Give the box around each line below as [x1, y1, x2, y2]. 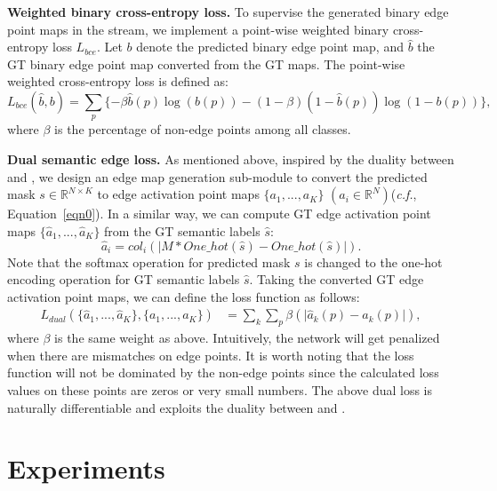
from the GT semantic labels [104, 221, 261, 240]
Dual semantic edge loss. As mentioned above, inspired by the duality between [7, 149, 454, 168]
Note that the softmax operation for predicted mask [7, 252, 291, 271]
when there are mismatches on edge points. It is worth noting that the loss [7, 345, 414, 364]
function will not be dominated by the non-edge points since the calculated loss [7, 363, 439, 382]
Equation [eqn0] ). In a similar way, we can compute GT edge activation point [7, 204, 431, 223]
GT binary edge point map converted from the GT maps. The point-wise [7, 54, 405, 73]
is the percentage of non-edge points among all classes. [54, 120, 351, 139]
